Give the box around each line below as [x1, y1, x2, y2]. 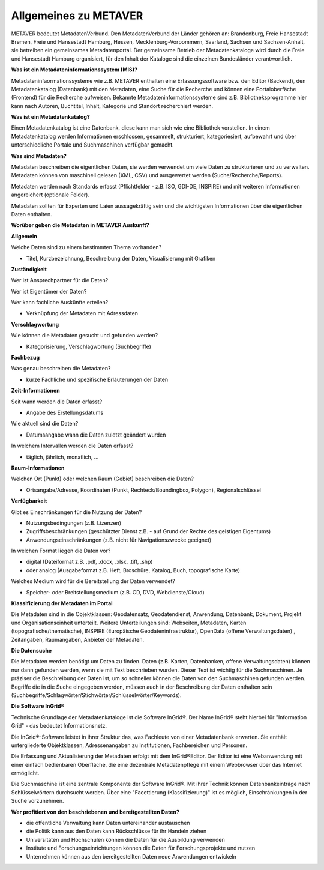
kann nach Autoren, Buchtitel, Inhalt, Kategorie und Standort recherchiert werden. [11, 102, 214, 109]
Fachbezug [11, 354, 40, 361]
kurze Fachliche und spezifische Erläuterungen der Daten [26, 376, 169, 383]
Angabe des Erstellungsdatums [26, 409, 104, 416]
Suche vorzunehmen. [11, 797, 64, 805]
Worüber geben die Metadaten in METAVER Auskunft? [11, 222, 149, 229]
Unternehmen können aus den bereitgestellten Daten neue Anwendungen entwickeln [26, 853, 237, 860]
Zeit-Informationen [11, 387, 60, 394]
